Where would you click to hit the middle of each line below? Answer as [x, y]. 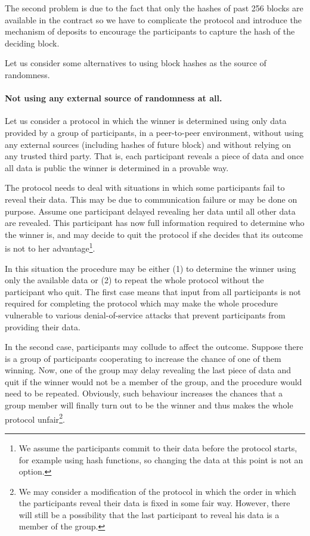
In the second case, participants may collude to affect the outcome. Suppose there [154, 347]
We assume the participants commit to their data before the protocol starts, [158, 447]
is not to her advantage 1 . [50, 247]
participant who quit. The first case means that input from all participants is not [153, 291]
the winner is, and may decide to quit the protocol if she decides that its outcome [154, 234]
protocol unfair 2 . [35, 418]
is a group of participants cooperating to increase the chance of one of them [143, 358]
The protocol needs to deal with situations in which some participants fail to [145, 188]
